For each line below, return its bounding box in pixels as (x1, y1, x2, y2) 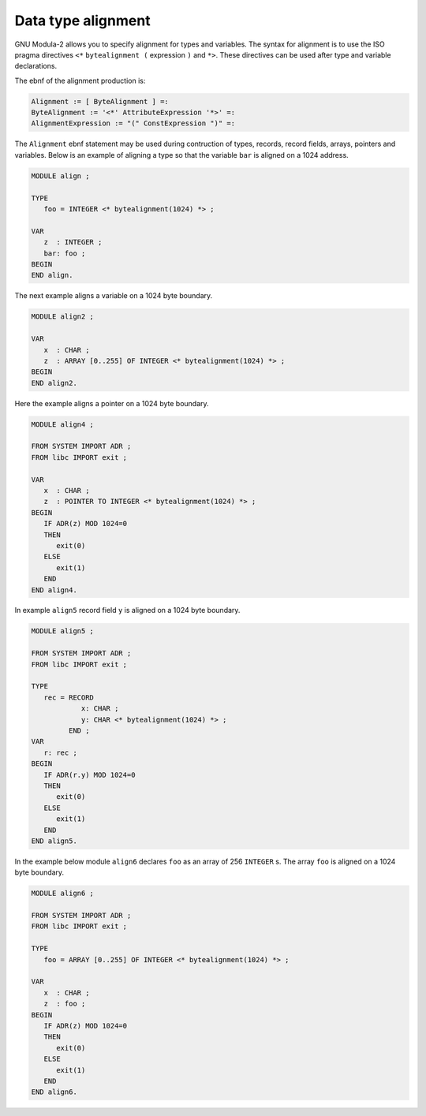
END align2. (31, 379, 78, 387)
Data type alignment (14, 12, 151, 29)
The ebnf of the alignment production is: (14, 76, 146, 85)
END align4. (31, 585, 78, 595)
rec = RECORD (43, 692, 95, 702)
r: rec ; (43, 748, 78, 757)
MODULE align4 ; (31, 420, 95, 429)
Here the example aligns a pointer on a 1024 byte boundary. (14, 398, 209, 408)
